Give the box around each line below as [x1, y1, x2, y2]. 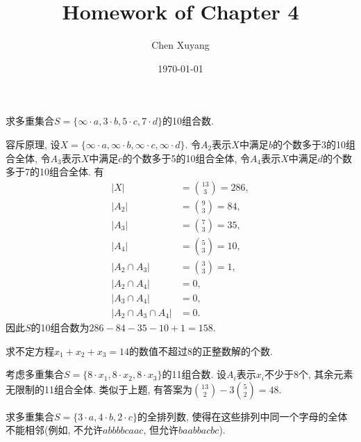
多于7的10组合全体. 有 [6, 164, 104, 179]
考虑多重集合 [6, 367, 64, 381]
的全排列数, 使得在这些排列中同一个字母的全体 [137, 409, 348, 423]
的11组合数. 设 [162, 367, 227, 381]
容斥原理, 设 [6, 136, 60, 151]
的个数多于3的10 [272, 136, 346, 151]
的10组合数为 [31, 319, 90, 334]
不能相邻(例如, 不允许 [6, 423, 103, 437]
